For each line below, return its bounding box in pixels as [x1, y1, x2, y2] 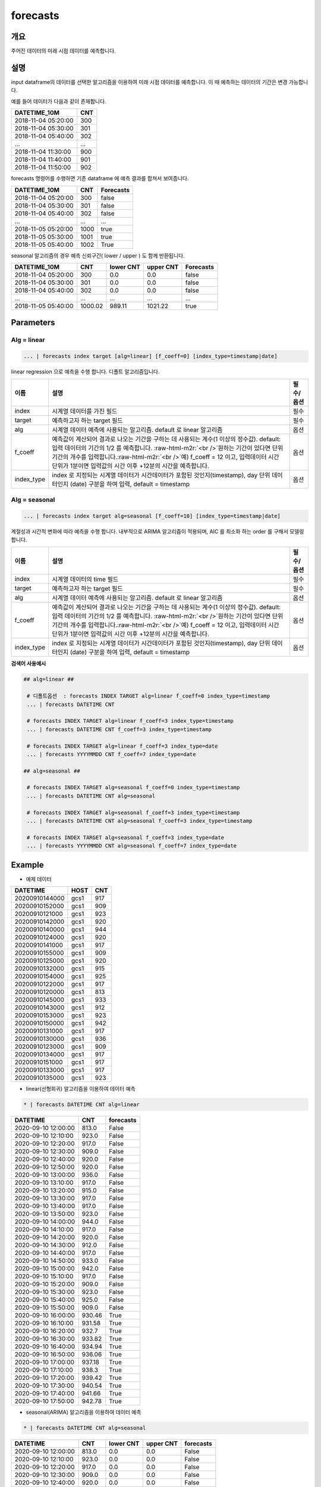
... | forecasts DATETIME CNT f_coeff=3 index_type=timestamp [27, 726, 212, 733]
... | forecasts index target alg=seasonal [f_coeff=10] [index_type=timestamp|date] [23, 512, 281, 519]
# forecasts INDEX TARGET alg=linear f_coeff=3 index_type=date [27, 742, 218, 749]
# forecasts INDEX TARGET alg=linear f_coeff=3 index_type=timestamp [27, 717, 234, 724]
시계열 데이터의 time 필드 [52, 575, 119, 583]
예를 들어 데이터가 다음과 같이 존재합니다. [11, 98, 106, 105]
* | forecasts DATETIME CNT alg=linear [23, 1101, 140, 1108]
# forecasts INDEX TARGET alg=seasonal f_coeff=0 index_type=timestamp [27, 784, 240, 791]
